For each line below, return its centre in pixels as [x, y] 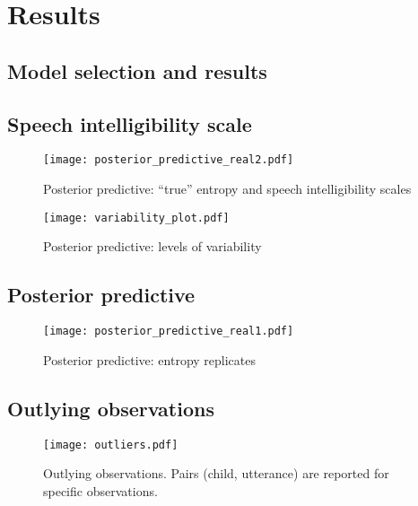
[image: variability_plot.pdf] [136, 218]
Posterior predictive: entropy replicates [149, 359]
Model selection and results [137, 70]
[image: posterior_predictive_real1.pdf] [169, 332]
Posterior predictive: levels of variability [152, 246]
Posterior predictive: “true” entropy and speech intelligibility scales [227, 189]
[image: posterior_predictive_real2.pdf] [169, 160]
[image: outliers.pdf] [111, 445]
